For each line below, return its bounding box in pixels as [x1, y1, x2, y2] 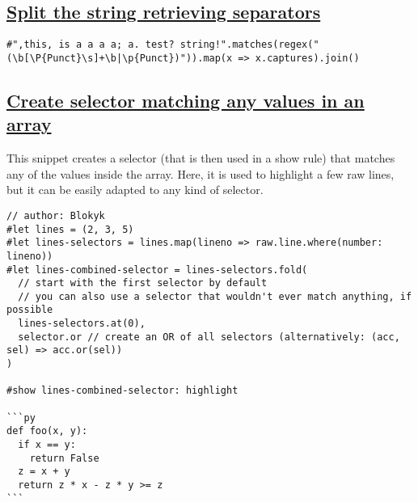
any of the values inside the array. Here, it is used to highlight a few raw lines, [6, 165, 395, 182]
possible [6, 304, 53, 316]
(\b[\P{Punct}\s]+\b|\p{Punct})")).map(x [6, 52, 233, 64]
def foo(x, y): [6, 425, 88, 437]
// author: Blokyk [6, 209, 105, 221]
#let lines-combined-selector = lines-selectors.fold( [6, 264, 308, 276]
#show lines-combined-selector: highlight [6, 385, 239, 397]
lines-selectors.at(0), [18, 318, 146, 330]
